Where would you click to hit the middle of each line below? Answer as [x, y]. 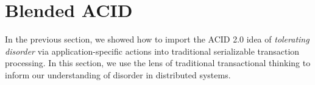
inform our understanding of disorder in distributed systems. [118, 74]
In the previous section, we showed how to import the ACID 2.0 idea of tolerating [157, 39]
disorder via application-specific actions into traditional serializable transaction [152, 51]
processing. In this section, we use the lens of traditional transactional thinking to [158, 63]
